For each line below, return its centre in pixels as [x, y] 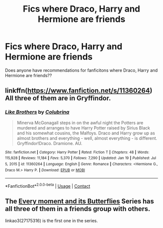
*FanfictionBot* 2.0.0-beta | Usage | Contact [48, 186]
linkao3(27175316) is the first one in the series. [51, 220]
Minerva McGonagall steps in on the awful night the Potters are [80, 123]
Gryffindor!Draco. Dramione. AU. [49, 143]
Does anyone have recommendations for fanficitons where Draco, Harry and [81, 70]
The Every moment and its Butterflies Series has [80, 202]
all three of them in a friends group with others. [78, 209]
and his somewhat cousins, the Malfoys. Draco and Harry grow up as [86, 133]
